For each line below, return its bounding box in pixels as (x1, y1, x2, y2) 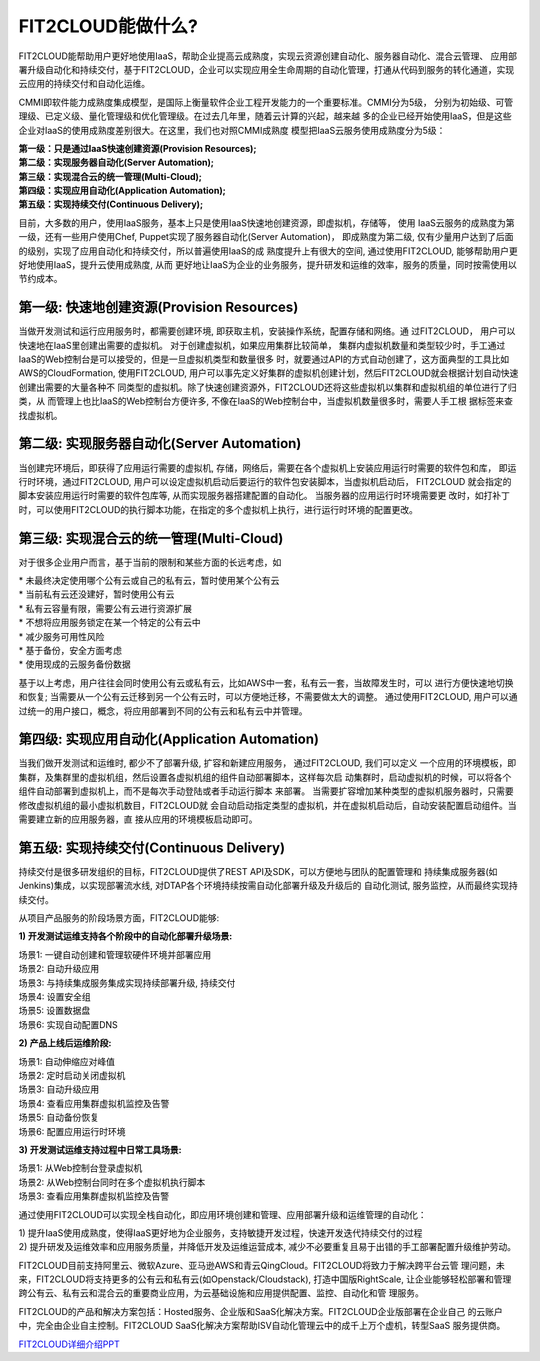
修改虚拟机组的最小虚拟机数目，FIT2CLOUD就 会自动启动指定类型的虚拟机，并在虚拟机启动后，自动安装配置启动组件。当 (18, 799, 517, 811)
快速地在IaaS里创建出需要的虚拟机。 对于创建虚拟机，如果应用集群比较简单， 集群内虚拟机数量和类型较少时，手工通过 (18, 339, 506, 351)
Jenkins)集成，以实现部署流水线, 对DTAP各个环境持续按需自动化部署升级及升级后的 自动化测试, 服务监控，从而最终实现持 (18, 880, 519, 892)
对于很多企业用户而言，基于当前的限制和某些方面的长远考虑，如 (18, 556, 282, 568)
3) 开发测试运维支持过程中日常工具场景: (18, 1143, 182, 1155)
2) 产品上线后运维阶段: (18, 1037, 112, 1049)
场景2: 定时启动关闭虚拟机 (18, 1070, 126, 1081)
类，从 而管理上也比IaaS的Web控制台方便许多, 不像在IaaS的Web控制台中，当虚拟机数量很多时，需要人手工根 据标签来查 (18, 395, 514, 407)
